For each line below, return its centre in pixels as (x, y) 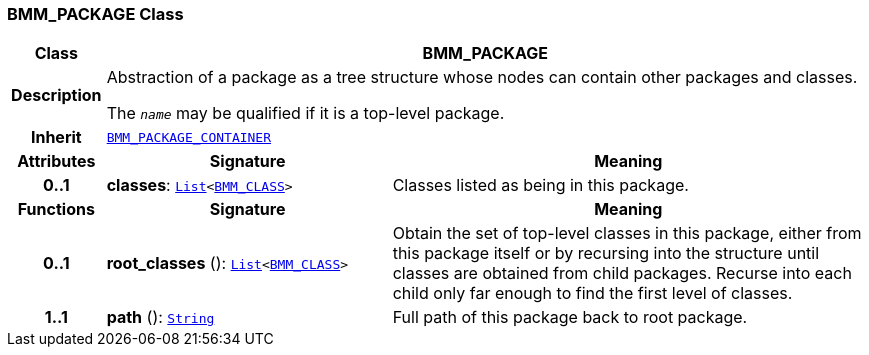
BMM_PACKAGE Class (95, 14)
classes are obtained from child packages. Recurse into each (622, 273)
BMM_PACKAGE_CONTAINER (189, 137)
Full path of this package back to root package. (570, 317)
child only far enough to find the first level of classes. (592, 293)
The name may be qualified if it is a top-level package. (305, 113)
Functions (56, 209)
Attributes (56, 161)
